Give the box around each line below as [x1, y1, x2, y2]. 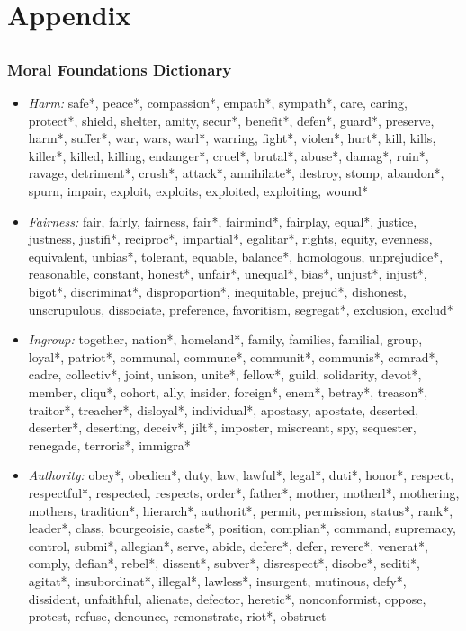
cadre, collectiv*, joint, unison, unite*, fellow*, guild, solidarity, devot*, [28, 365, 422, 384]
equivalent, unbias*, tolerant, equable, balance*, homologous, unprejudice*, [28, 246, 444, 265]
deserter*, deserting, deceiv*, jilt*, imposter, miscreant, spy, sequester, [28, 418, 417, 437]
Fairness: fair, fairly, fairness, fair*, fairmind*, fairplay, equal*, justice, [28, 211, 417, 230]
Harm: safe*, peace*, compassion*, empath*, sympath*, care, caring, [28, 93, 408, 112]
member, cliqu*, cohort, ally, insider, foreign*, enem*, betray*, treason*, [28, 382, 428, 401]
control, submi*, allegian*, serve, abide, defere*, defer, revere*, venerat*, [28, 536, 428, 555]
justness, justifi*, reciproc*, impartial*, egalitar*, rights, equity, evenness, [28, 229, 433, 248]
